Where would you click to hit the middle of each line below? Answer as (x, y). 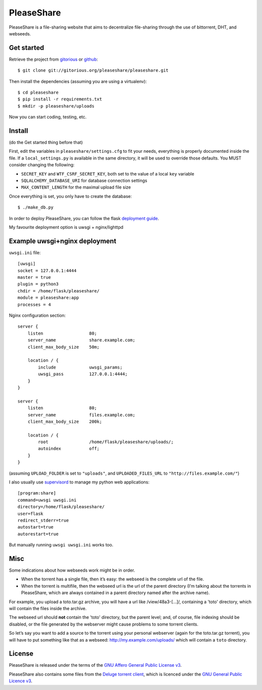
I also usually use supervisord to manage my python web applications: (79, 482)
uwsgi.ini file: (25, 253)
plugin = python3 (38, 284)
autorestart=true (38, 534)
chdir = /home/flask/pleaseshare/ (58, 291)
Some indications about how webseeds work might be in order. (72, 570)
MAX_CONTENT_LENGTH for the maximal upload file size (76, 187)
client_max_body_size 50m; (63, 347)
